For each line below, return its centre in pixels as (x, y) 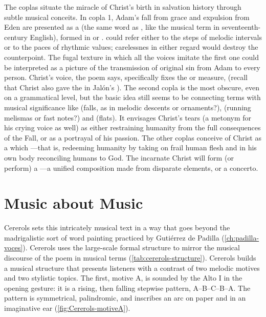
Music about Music (74, 203)
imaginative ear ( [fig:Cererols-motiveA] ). (67, 308)
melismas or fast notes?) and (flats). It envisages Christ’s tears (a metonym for (128, 117)
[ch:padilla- (242, 237)
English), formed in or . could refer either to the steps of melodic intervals (146, 37)
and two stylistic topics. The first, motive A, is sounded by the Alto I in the (123, 278)
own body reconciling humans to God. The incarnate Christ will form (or (119, 157)
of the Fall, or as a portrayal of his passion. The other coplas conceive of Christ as (133, 137)
